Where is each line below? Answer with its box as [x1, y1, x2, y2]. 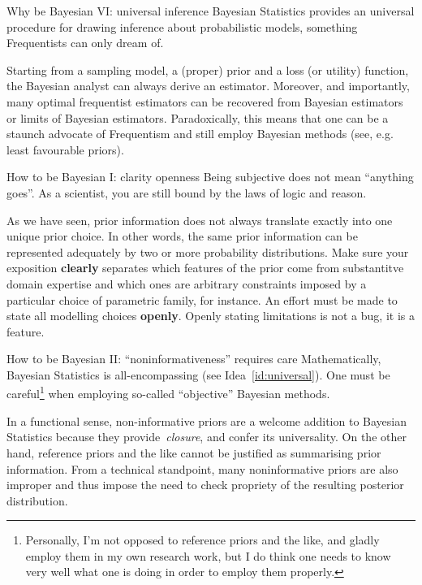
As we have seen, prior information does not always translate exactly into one [6, 211, 393, 228]
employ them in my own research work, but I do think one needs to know [25, 547, 391, 564]
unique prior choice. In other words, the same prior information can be [6, 227, 358, 245]
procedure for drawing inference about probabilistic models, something [6, 18, 358, 35]
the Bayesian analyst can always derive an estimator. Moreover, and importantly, [6, 77, 410, 94]
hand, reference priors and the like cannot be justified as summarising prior [6, 444, 381, 461]
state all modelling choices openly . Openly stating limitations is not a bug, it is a [6, 307, 415, 324]
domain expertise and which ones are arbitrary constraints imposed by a [6, 275, 367, 292]
